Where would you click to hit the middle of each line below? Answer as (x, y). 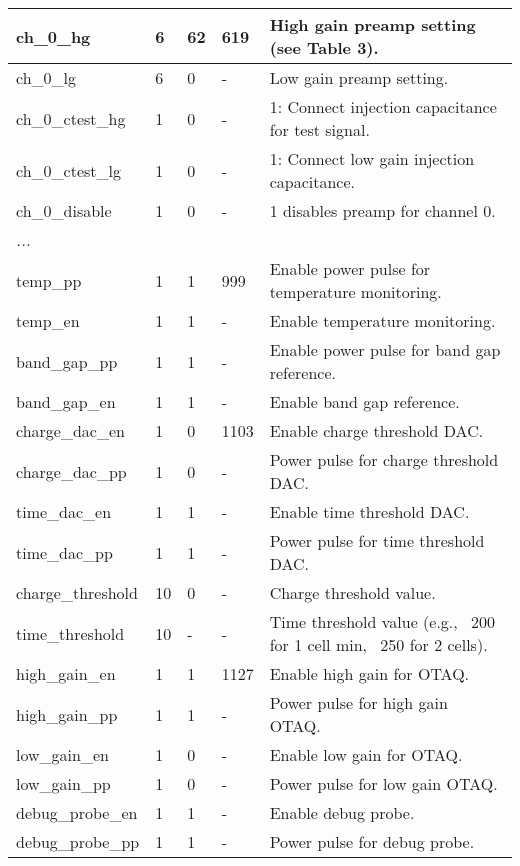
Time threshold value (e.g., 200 (382, 621)
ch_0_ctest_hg (71, 118)
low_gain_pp (63, 783)
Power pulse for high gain (358, 702)
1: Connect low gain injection (372, 158)
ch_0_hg (53, 36)
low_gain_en (62, 754)
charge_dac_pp (71, 471)
